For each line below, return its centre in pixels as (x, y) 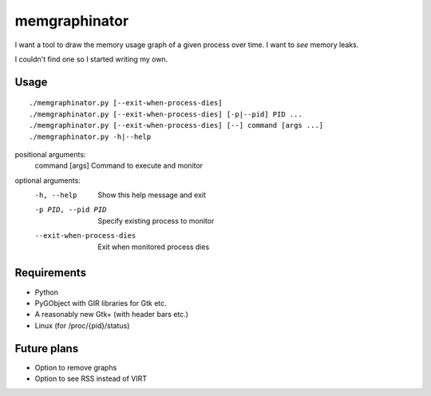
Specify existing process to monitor (156, 220)
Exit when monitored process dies (154, 247)
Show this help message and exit (152, 195)
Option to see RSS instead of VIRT (91, 378)
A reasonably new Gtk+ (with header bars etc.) (112, 315)
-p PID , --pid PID (71, 210)
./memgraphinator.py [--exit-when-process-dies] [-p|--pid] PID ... (166, 114)
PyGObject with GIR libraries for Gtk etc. (101, 303)
